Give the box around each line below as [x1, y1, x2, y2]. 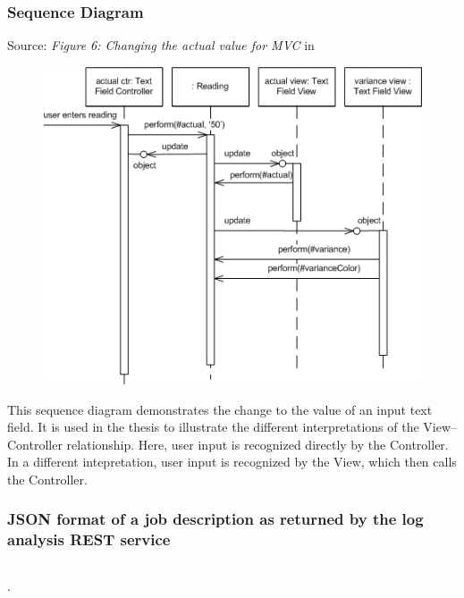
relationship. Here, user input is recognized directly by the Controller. [66, 434, 449, 453]
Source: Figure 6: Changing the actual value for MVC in [7, 36, 315, 55]
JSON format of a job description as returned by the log [7, 508, 424, 530]
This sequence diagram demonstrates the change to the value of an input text [7, 400, 433, 418]
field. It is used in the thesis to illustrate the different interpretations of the [7, 417, 419, 436]
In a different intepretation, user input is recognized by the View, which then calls [7, 452, 457, 471]
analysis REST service [7, 528, 171, 551]
